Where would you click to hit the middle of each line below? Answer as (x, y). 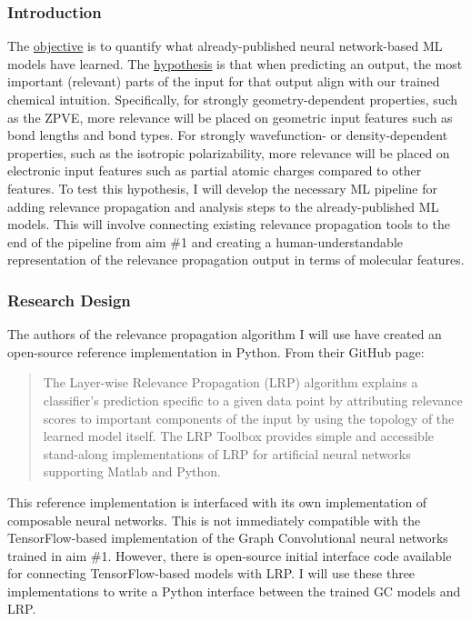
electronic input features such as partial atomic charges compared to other (215, 170)
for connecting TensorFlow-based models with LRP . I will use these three (211, 573)
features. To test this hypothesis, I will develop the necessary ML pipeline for (222, 188)
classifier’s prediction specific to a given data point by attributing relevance (253, 400)
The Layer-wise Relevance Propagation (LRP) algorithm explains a (230, 382)
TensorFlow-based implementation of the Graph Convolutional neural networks (228, 538)
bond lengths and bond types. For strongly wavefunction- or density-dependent (228, 135)
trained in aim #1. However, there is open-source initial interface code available (230, 555)
